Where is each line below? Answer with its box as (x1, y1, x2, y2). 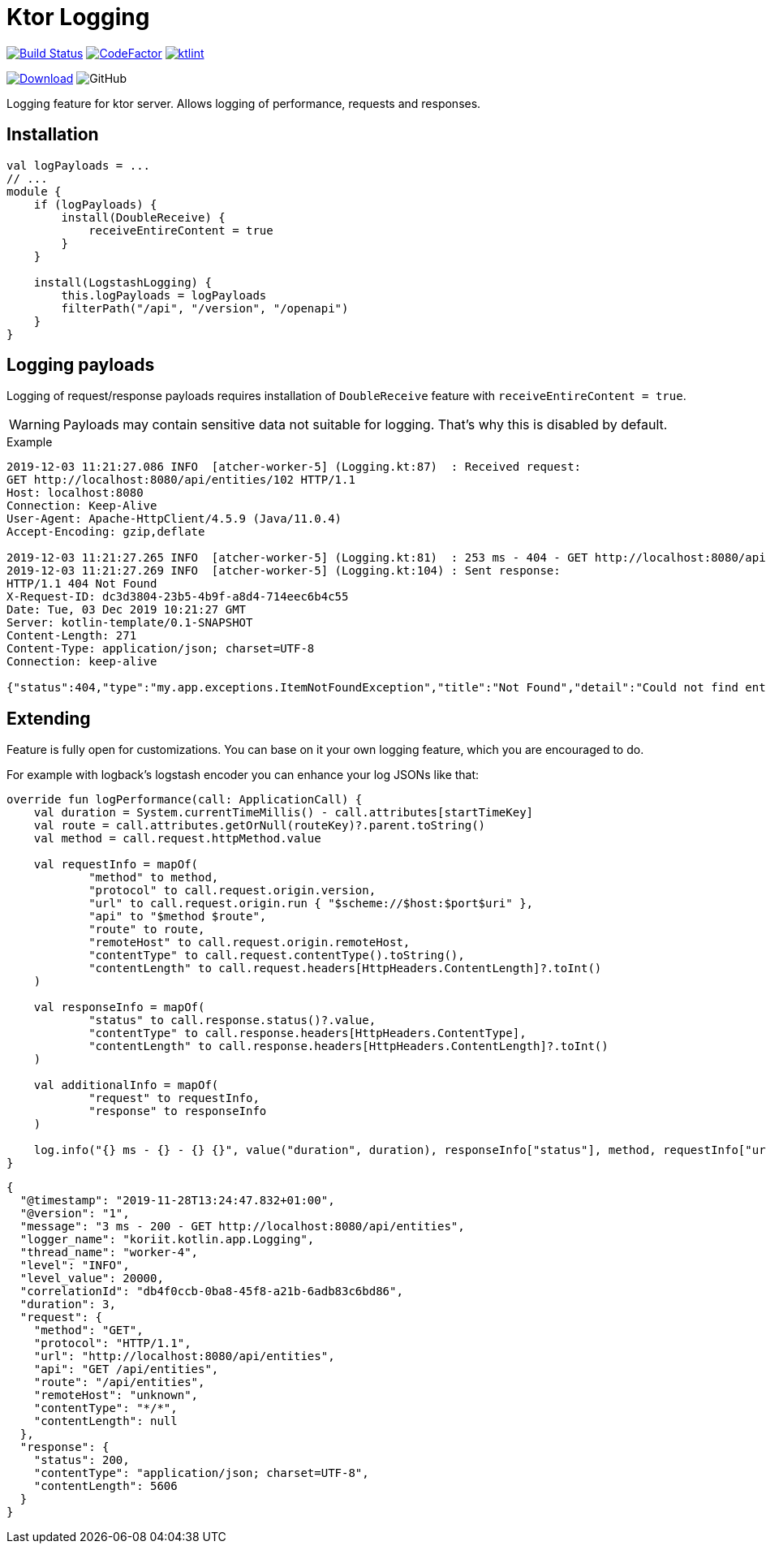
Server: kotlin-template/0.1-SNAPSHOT (6, 616, 253, 630)
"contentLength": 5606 (33, 1479, 178, 1493)
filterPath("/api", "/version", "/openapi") (61, 301, 349, 315)
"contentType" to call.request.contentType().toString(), (88, 949, 465, 962)
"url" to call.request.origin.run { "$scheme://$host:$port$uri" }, (88, 897, 534, 911)
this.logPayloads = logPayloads (61, 288, 267, 302)
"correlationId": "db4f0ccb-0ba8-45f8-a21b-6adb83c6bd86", (19, 1285, 403, 1298)
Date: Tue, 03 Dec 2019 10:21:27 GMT (6, 603, 247, 617)
